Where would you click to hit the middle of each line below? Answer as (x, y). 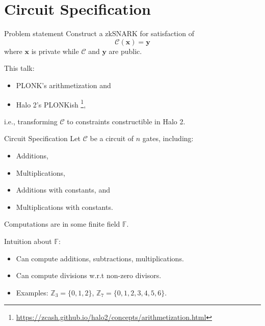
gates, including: (168, 138)
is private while (55, 51)
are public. (125, 51)
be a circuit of (112, 138)
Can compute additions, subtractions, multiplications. (100, 258)
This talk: (19, 68)
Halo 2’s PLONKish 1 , (51, 103)
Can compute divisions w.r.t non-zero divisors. (89, 275)
